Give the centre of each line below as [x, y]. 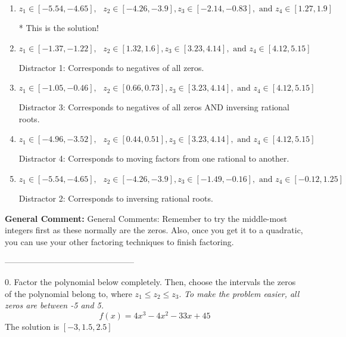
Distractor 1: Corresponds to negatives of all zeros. [111, 67]
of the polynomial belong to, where [68, 293]
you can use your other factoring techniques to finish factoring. [119, 241]
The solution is [32, 326]
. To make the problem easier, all [239, 293]
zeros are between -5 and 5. [54, 305]
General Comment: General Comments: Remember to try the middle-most [146, 218]
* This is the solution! [59, 27]
